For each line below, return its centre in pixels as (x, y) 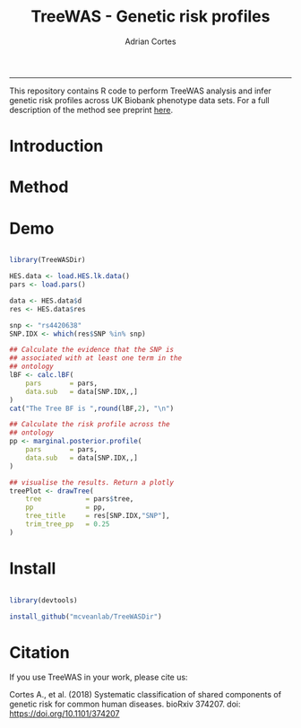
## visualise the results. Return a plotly (92, 482)
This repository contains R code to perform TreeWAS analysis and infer (140, 91)
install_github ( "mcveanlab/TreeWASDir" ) (86, 617)
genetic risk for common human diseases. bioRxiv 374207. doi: (125, 704)
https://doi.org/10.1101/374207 (64, 714)
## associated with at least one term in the (95, 358)
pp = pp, (65, 508)
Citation (39, 652)
